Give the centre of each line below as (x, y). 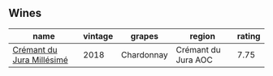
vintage (98, 36)
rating (249, 36)
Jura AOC (195, 60)
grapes (144, 36)
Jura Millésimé (40, 60)
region (202, 36)
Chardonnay (144, 54)
